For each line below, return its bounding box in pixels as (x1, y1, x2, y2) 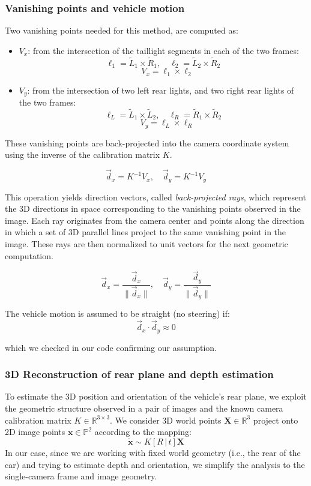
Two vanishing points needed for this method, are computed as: (5, 24, 238, 37)
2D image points (5, 425, 65, 438)
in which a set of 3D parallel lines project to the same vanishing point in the (5, 226, 286, 238)
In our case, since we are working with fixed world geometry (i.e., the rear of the (5, 446, 301, 459)
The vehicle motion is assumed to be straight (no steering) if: (5, 307, 230, 320)
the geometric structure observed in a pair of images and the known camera (5, 402, 283, 415)
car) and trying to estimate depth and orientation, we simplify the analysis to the (5, 458, 305, 470)
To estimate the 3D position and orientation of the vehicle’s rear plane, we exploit (5, 390, 307, 403)
